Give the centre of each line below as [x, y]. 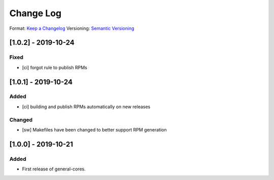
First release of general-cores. [54, 169]
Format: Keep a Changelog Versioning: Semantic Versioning [72, 28]
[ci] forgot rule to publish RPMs [55, 67]
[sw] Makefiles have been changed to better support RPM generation [94, 130]
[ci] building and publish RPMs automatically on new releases [86, 107]
